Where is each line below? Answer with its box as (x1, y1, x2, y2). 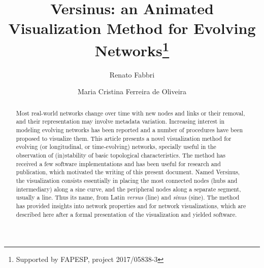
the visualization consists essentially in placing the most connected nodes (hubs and (16, 176, 238, 185)
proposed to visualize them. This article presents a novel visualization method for (16, 134, 232, 142)
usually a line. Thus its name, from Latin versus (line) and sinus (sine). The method (16, 193, 240, 202)
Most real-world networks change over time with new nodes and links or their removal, (16, 108, 245, 117)
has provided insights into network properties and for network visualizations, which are (16, 202, 246, 210)
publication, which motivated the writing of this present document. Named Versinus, (16, 168, 240, 176)
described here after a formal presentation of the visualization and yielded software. (16, 210, 237, 218)
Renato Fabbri (109, 69, 155, 80)
